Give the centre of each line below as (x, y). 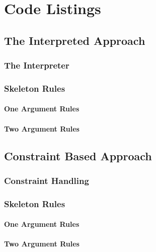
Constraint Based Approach (78, 155)
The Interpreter (37, 65)
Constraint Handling (47, 180)
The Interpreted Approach (75, 40)
